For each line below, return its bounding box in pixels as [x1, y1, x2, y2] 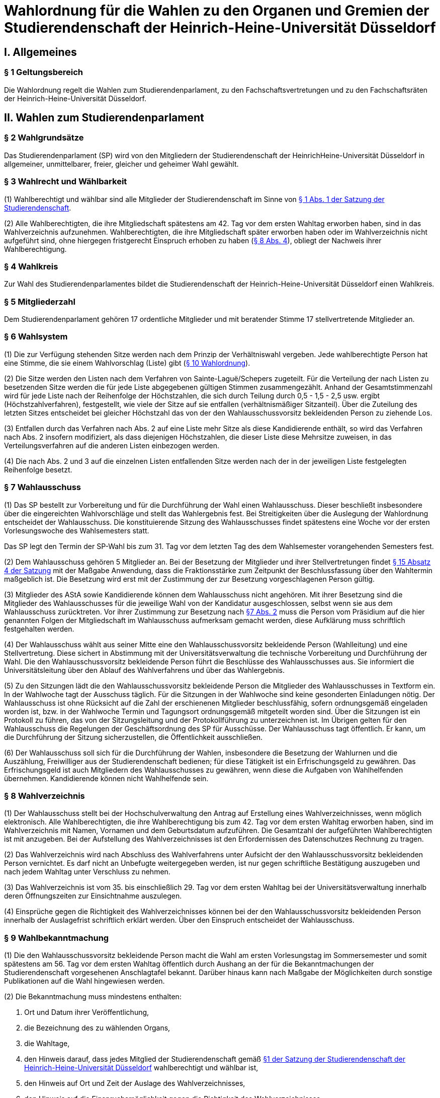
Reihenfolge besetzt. [4, 465, 72, 474]
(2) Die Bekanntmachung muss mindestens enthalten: [4, 992, 182, 1001]
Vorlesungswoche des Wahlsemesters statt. [4, 526, 149, 535]
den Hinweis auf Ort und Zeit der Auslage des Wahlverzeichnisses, [24, 1079, 245, 1088]
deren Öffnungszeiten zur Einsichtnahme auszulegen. [4, 891, 182, 901]
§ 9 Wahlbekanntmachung [4, 932, 109, 943]
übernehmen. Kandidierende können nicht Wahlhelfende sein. [4, 774, 209, 783]
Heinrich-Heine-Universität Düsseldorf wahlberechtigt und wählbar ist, [24, 1063, 258, 1072]
